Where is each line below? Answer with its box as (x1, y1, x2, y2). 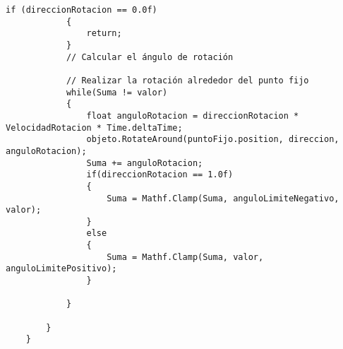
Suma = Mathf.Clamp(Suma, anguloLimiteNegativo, (107, 193, 339, 203)
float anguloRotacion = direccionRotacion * (86, 110, 299, 121)
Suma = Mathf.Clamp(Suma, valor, (107, 252, 264, 262)
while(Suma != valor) (66, 87, 168, 97)
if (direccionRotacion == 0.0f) (6, 5, 157, 15)
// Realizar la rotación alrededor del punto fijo (66, 75, 309, 85)
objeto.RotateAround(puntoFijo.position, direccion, (86, 134, 339, 145)
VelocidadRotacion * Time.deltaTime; (6, 122, 183, 133)
